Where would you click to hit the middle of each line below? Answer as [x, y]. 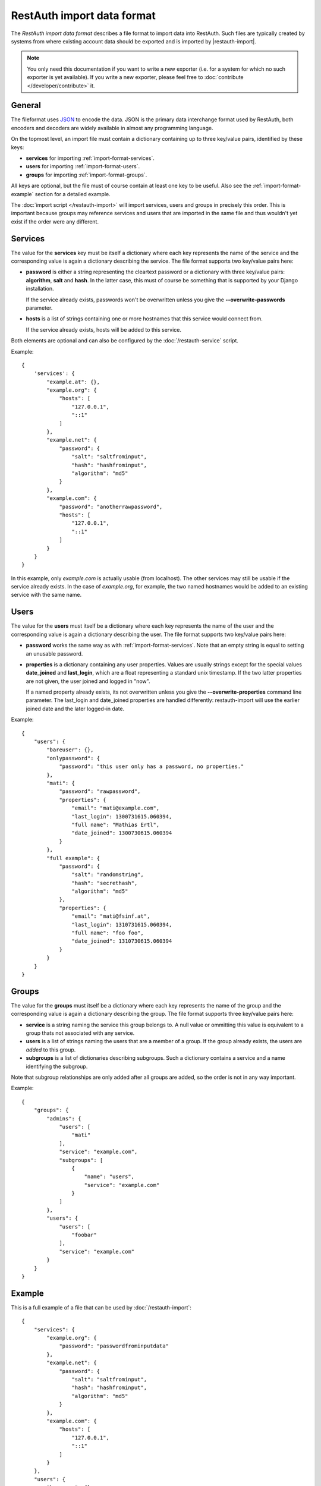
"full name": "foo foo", [108, 933]
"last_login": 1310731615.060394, [122, 925]
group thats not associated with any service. [80, 1033]
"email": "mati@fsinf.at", [111, 916]
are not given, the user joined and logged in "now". [88, 681]
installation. [40, 289]
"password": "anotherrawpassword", [111, 506]
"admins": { [64, 1118]
